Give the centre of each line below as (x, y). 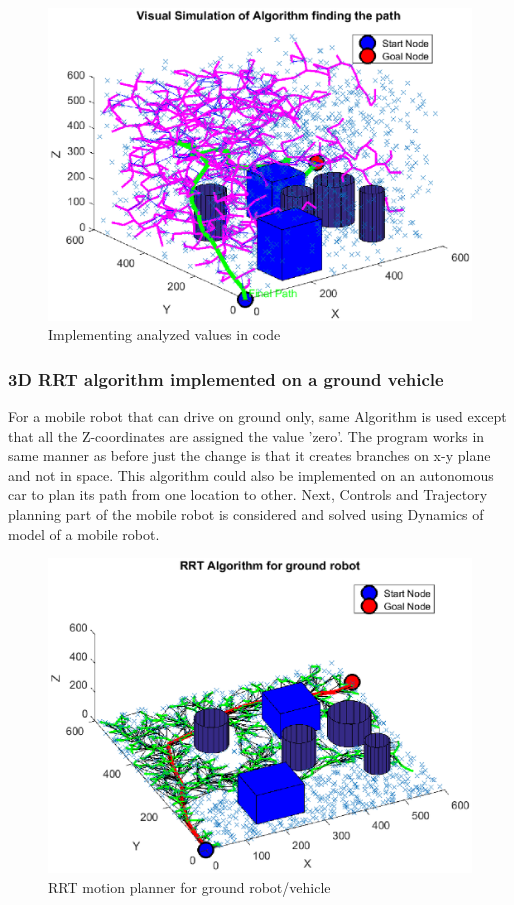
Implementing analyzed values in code (164, 334)
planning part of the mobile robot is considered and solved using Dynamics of (246, 513)
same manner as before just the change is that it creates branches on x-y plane (249, 455)
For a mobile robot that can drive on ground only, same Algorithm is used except (257, 416)
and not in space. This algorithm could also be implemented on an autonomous (251, 474)
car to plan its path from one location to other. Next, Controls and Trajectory (248, 494)
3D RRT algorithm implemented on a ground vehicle (226, 378)
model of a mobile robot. (84, 533)
